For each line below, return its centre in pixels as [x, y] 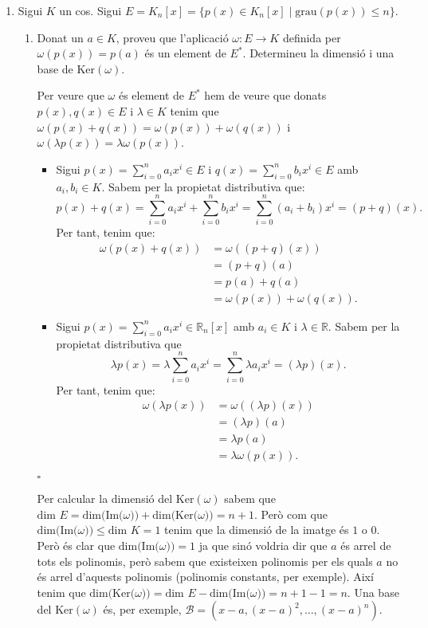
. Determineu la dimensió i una [318, 53]
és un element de [185, 53]
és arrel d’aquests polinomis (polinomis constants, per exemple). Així [205, 577]
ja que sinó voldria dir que [263, 545]
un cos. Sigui [90, 10]
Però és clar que [76, 545]
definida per [312, 37]
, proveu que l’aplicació [172, 37]
